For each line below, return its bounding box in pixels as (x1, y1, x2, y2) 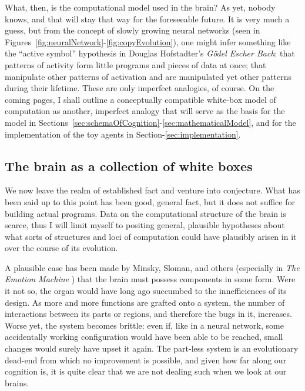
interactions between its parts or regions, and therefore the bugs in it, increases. (5, 308, 292, 320)
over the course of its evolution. (5, 242, 118, 254)
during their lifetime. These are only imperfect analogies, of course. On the (5, 82, 274, 94)
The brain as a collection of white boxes (5, 156, 253, 175)
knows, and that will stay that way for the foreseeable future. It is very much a (5, 12, 290, 25)
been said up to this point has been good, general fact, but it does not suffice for (5, 195, 295, 208)
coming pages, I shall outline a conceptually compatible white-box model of (5, 93, 276, 105)
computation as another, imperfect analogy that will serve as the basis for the (5, 105, 285, 117)
